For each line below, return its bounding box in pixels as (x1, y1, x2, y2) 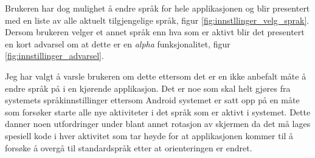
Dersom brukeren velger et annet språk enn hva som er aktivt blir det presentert (5, 26, 305, 38)
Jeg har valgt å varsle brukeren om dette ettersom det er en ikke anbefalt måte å (5, 69, 306, 82)
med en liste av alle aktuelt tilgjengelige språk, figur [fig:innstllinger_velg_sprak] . (5, 13, 310, 26)
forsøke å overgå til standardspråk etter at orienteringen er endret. (5, 141, 252, 154)
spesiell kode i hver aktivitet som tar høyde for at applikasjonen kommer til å (5, 129, 294, 142)
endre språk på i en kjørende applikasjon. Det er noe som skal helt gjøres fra (5, 81, 291, 94)
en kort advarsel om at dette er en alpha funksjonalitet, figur (5, 37, 230, 50)
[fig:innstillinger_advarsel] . (5, 49, 104, 62)
